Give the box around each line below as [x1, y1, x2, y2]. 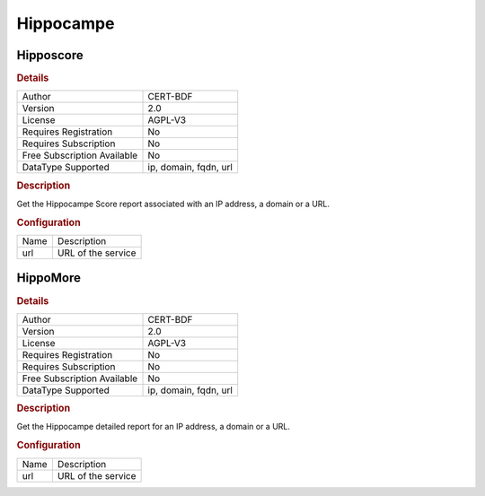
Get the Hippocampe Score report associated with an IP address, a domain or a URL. [16, 198, 331, 209]
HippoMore [16, 270, 81, 286]
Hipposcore [16, 48, 84, 63]
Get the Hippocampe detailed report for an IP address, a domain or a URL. [16, 422, 291, 432]
